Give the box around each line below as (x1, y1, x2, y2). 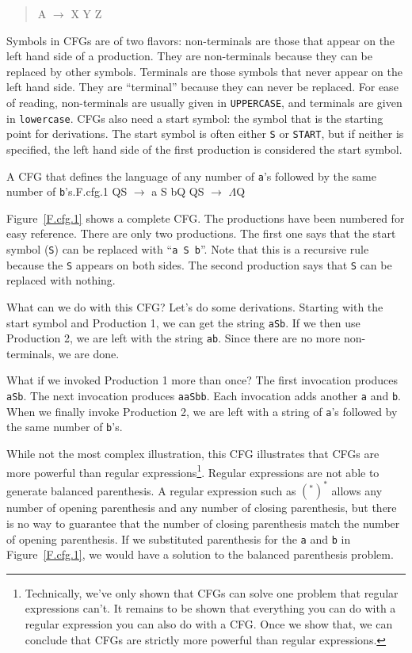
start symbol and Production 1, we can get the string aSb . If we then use (6, 314, 360, 330)
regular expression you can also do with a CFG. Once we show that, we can (25, 615, 393, 632)
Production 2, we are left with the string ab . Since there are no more (6, 330, 341, 346)
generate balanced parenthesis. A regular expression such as (6, 482, 296, 498)
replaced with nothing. (6, 272, 116, 288)
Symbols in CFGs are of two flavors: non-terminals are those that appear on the (6, 32, 395, 48)
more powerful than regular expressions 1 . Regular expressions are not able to (6, 461, 380, 480)
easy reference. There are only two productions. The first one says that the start (6, 225, 396, 242)
